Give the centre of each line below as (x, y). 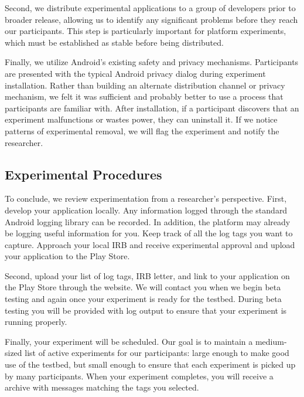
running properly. (36, 322)
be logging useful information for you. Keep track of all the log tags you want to (149, 233)
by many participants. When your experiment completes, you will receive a (139, 376)
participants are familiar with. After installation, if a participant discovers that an (152, 108)
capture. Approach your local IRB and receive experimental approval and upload (150, 244)
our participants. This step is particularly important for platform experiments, (146, 31)
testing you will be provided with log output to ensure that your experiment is (146, 310)
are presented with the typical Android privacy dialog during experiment (135, 73)
